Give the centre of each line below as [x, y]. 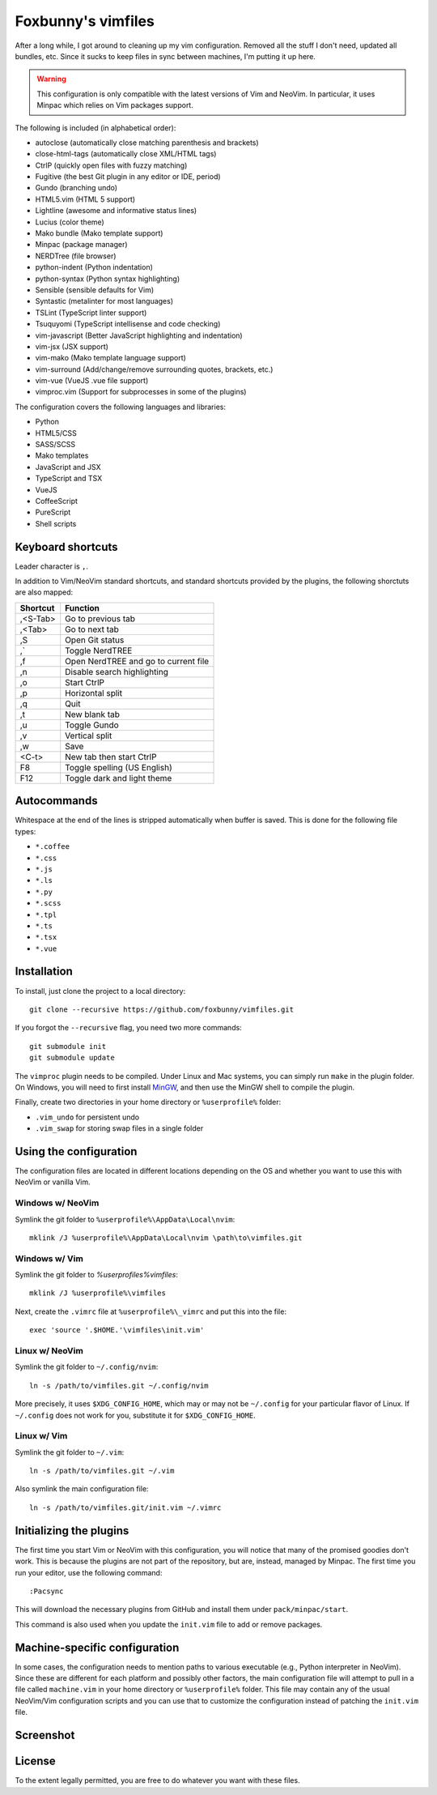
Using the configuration [76, 1151]
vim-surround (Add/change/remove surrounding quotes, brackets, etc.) [154, 369]
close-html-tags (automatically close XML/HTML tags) [126, 154]
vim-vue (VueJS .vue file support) [92, 381]
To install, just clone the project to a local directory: [100, 991]
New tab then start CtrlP [111, 757]
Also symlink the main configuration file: [82, 1489]
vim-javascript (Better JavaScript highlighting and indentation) [139, 335]
